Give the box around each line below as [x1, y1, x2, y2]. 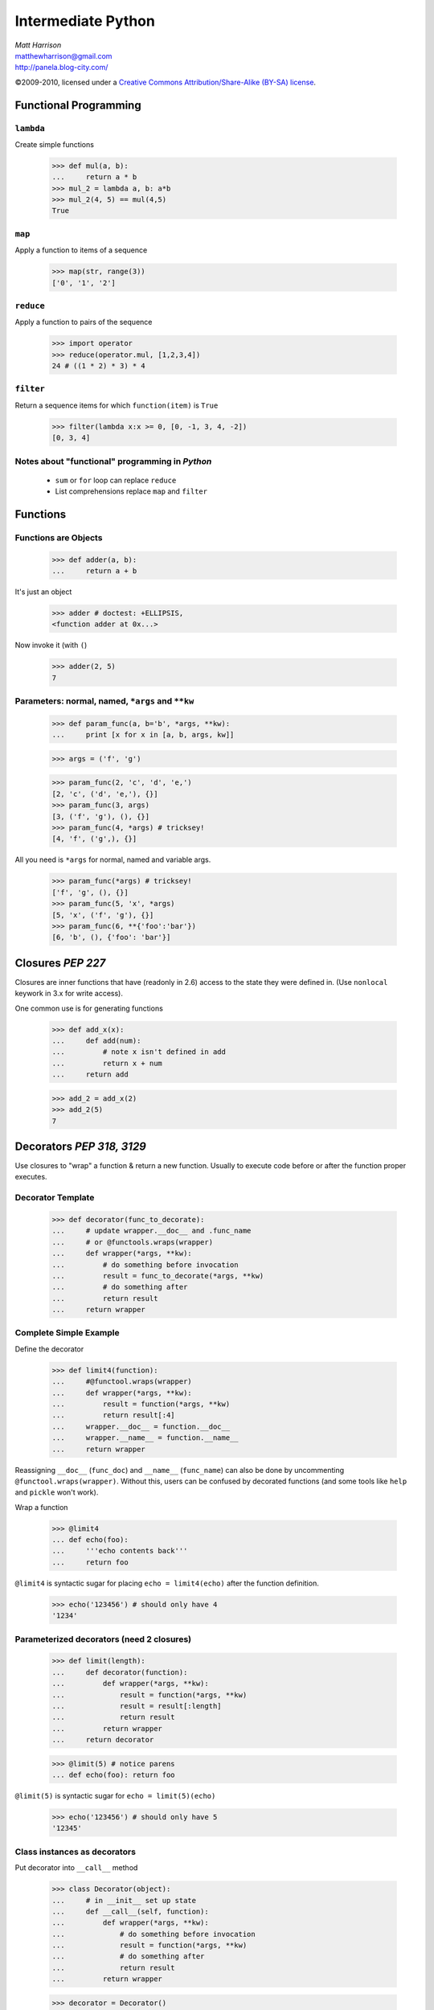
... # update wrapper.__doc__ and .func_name [51, 1226, 252, 1236]
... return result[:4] [51, 1411, 176, 1420]
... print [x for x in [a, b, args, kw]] [51, 730, 235, 740]
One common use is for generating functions [14, 1003, 164, 1013]
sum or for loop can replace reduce [55, 475, 177, 485]
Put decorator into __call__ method [14, 1863, 138, 1873]
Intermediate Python [14, 12, 156, 30]
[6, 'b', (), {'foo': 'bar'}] [51, 933, 171, 942]
